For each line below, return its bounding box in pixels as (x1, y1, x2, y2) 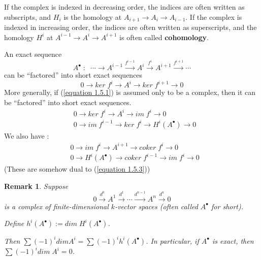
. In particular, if (146, 235, 199, 246)
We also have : (4, 130, 49, 141)
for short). (211, 201, 244, 211)
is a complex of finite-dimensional (4, 201, 109, 211)
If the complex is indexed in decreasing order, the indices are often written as (4, 2, 245, 12)
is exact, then (212, 235, 254, 246)
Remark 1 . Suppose (4, 180, 69, 191)
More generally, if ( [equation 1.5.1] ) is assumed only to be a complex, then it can (4, 87, 255, 97)
